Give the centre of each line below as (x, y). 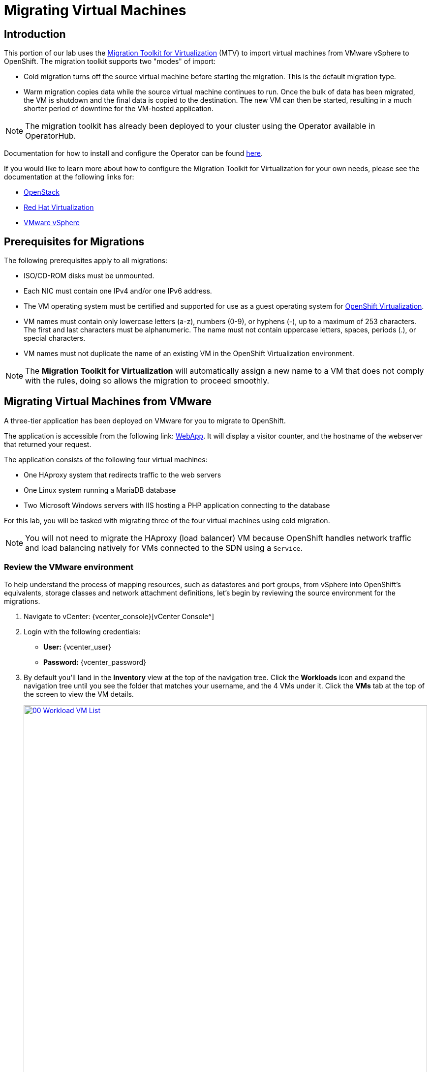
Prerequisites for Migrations (74, 241)
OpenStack (42, 192)
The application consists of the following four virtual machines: (106, 459)
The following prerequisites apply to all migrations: (86, 261)
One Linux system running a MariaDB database (100, 490)
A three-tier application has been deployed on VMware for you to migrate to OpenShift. (145, 420)
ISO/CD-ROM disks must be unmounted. (89, 276)
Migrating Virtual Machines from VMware (108, 402)
